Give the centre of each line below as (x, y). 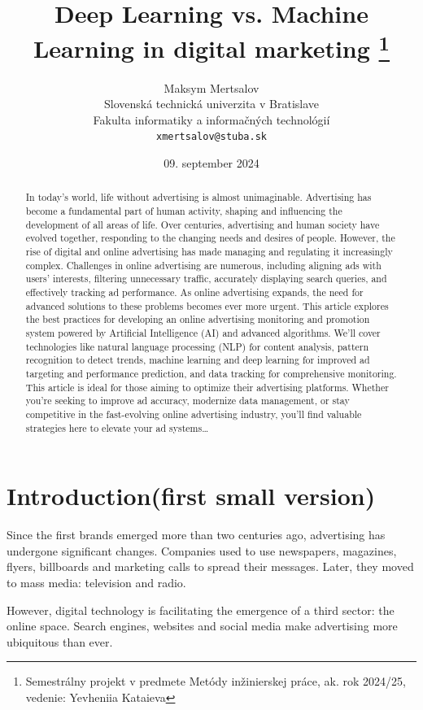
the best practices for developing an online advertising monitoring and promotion (198, 319)
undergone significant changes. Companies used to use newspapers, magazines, (202, 550)
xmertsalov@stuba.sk (211, 137)
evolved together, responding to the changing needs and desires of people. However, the (210, 238)
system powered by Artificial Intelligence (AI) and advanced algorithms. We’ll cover (203, 333)
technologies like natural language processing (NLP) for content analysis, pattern (197, 346)
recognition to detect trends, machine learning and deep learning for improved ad (198, 360)
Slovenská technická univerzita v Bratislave (211, 104)
